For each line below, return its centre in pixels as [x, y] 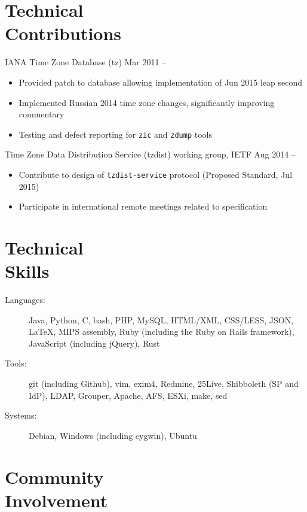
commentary [42, 114]
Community [54, 476]
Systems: [21, 415]
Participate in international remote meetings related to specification [143, 206]
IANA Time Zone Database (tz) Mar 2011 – [86, 62]
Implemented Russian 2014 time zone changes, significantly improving [147, 102]
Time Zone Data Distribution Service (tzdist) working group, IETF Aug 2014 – [150, 154]
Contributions [63, 33]
